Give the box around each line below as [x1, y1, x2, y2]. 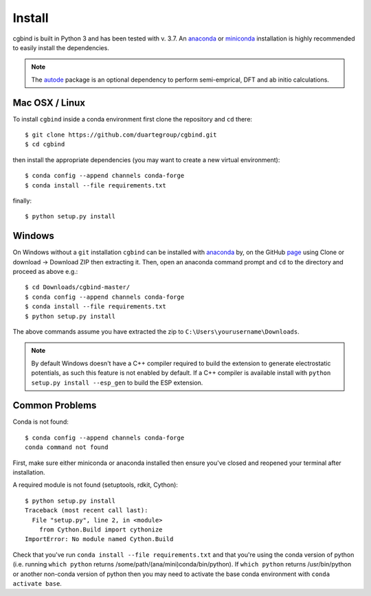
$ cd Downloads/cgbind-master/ [25, 284, 131, 291]
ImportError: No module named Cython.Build [25, 536, 174, 543]
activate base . [12, 579, 62, 587]
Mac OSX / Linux [12, 97, 86, 108]
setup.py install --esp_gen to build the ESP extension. [31, 378, 203, 387]
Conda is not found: [12, 417, 69, 426]
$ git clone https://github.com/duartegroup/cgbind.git [25, 131, 217, 139]
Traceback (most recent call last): [25, 507, 148, 514]
